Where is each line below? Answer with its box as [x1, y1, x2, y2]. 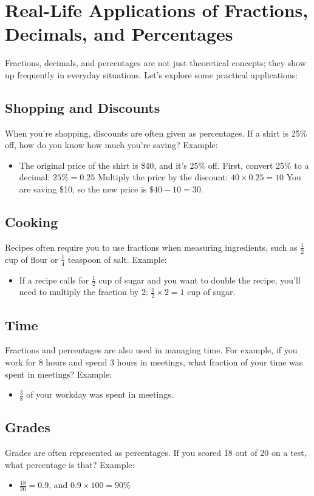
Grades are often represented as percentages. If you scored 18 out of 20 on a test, [5, 446, 307, 459]
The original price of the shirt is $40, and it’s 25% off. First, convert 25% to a [19, 158, 309, 171]
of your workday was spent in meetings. [26, 388, 174, 401]
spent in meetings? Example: [5, 367, 112, 380]
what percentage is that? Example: [5, 458, 135, 471]
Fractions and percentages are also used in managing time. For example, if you [5, 344, 298, 356]
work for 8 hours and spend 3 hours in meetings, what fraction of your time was [5, 355, 303, 368]
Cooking [5, 212, 58, 231]
